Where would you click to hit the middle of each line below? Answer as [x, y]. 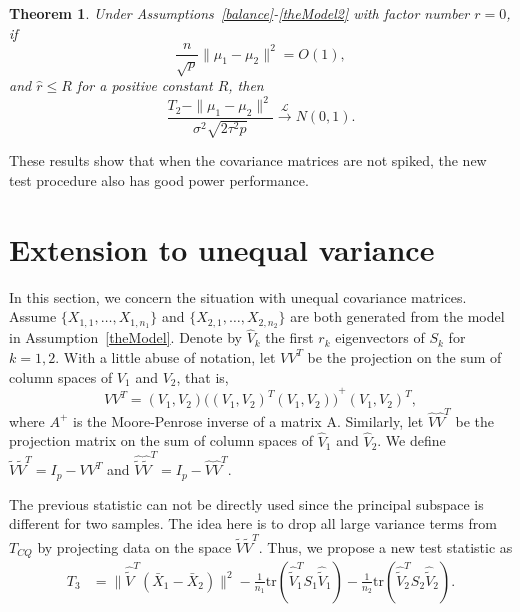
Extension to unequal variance [222, 248]
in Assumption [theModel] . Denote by [125, 337]
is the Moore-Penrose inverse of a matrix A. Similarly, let [248, 420]
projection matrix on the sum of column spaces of [161, 440]
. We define [411, 440]
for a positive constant [144, 85]
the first [289, 337]
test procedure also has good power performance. [159, 179]
